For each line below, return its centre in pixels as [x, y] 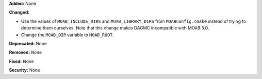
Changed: [19, 13]
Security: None [25, 70]
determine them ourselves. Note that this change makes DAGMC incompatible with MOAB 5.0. [115, 28]
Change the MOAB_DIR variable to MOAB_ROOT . [67, 35]
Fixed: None [21, 61]
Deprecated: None [28, 43]
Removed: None [25, 53]
